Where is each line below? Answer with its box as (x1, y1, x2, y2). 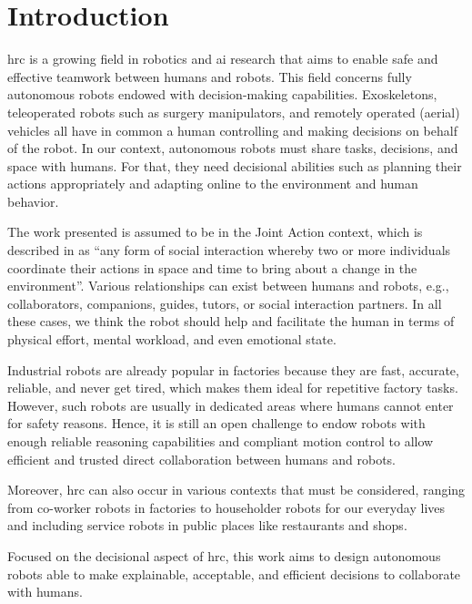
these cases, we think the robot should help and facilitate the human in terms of (7, 312, 455, 331)
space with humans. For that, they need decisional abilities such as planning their (7, 156, 462, 175)
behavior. (7, 191, 59, 210)
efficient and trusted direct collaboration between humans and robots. (7, 449, 397, 468)
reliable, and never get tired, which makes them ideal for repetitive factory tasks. (7, 378, 458, 397)
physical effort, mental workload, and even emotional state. (7, 330, 336, 349)
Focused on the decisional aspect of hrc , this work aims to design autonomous (7, 546, 441, 565)
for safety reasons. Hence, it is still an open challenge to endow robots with (7, 414, 426, 433)
